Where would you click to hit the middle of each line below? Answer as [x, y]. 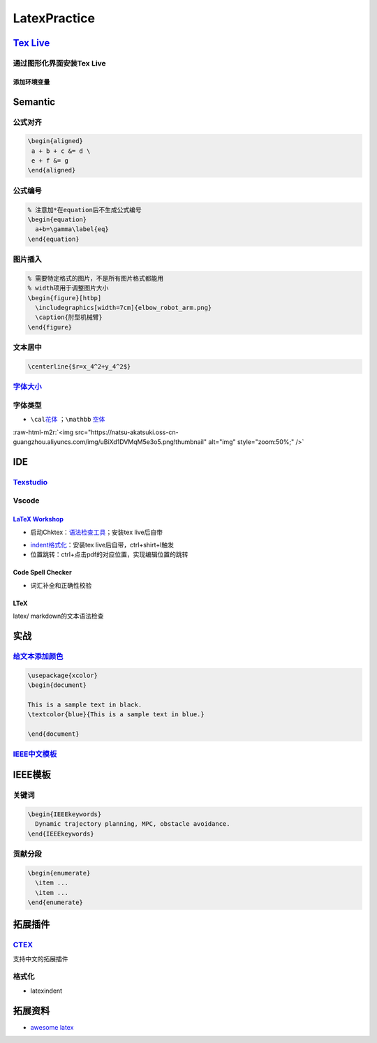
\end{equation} [53, 239]
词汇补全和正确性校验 [61, 585]
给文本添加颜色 [38, 656]
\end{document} [53, 734]
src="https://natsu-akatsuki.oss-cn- [127, 432]
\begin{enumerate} [59, 873]
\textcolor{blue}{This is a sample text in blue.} [116, 715]
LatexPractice [54, 18]
